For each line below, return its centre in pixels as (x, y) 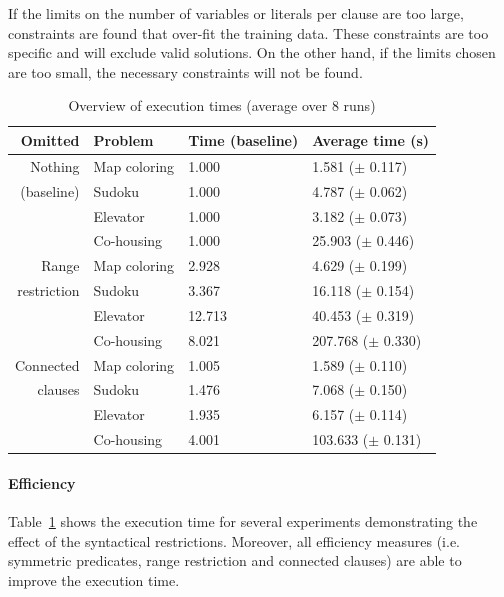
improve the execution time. (94, 579)
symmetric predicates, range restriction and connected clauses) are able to (235, 560)
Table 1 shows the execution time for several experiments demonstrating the (243, 520)
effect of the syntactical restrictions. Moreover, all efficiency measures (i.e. (234, 540)
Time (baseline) (243, 139)
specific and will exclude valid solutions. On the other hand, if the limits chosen (252, 52)
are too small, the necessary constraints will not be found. (185, 71)
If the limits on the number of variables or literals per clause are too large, (236, 13)
